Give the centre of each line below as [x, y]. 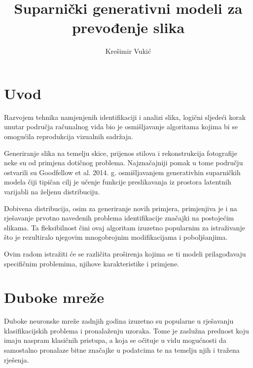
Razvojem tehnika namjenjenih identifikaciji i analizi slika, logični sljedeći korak [125, 117]
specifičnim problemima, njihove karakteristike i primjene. [91, 263]
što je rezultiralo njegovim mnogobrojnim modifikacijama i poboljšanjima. [116, 237]
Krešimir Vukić [128, 51]
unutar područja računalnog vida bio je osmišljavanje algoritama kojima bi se [121, 127]
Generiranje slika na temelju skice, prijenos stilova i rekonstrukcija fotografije [121, 153]
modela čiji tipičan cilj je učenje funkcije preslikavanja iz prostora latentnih [118, 182]
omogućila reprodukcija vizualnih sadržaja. [69, 136]
